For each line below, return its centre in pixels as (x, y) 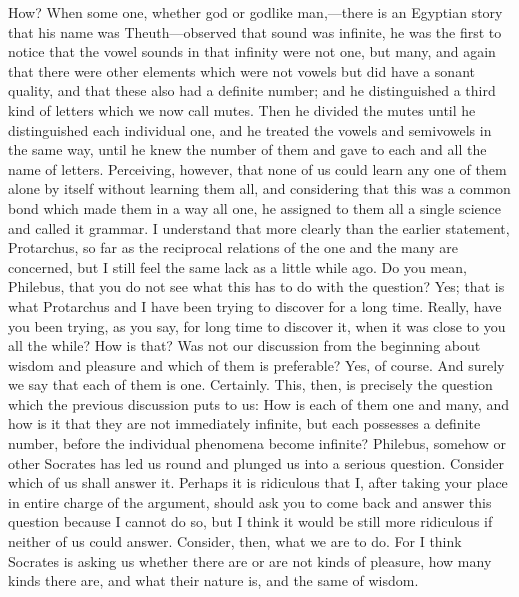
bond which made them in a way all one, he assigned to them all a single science (254, 207)
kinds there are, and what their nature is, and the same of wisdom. (213, 580)
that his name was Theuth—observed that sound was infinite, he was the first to (255, 31)
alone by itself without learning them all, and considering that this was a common (259, 188)
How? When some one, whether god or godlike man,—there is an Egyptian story (255, 12)
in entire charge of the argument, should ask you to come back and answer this (250, 501)
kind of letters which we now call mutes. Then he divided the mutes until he (242, 109)
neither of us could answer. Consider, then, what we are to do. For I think (235, 541)
